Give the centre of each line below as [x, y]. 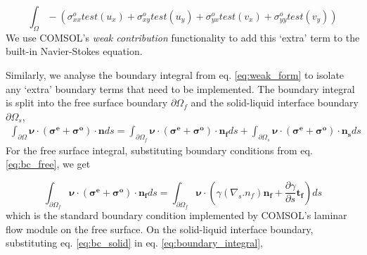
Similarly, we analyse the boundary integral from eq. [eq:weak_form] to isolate [175, 74]
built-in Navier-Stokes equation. [74, 51]
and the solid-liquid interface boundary [275, 102]
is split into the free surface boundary [87, 102]
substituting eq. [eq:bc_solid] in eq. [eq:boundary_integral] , [134, 243]
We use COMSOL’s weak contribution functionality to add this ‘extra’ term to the [183, 37]
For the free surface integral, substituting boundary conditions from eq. [159, 150]
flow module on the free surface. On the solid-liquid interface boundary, [160, 229]
